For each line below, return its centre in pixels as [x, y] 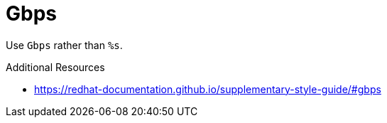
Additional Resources [55, 67]
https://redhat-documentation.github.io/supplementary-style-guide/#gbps [208, 89]
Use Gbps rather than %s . [64, 45]
